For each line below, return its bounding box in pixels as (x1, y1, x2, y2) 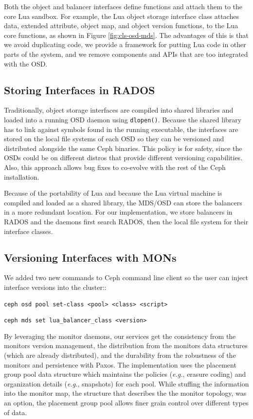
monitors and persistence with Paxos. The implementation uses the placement (4, 359, 236, 369)
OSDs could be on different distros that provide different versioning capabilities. (4, 152, 243, 163)
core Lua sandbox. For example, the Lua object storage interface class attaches (4, 11, 239, 21)
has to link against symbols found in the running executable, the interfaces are (4, 124, 238, 134)
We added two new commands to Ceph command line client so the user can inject (4, 272, 248, 283)
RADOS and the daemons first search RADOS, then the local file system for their (4, 216, 249, 226)
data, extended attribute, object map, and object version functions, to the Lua (4, 20, 238, 31)
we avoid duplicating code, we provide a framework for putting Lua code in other (4, 39, 246, 50)
